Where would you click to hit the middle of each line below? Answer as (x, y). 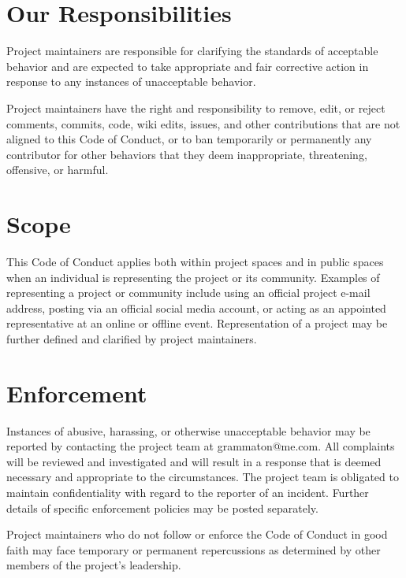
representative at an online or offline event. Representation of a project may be (197, 323)
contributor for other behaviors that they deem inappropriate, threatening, (187, 154)
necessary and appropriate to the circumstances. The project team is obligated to (203, 477)
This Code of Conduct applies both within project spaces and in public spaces (195, 261)
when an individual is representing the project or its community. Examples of (193, 277)
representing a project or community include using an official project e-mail (188, 293)
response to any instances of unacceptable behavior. (131, 82)
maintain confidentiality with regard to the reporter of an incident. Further (188, 493)
